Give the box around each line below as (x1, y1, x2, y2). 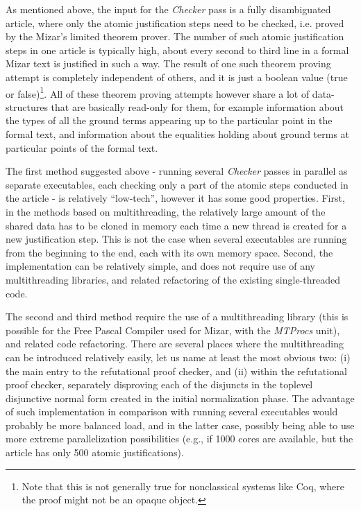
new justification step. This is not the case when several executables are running (6, 232, 347, 246)
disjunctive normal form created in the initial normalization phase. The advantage (6, 390, 355, 405)
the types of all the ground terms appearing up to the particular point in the (6, 113, 333, 128)
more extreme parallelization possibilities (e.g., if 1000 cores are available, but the (6, 431, 353, 446)
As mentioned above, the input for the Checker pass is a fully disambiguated (6, 2, 331, 16)
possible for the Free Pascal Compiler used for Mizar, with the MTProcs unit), (6, 322, 340, 337)
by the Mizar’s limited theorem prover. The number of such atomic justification (6, 29, 344, 44)
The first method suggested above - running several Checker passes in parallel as (6, 164, 348, 178)
